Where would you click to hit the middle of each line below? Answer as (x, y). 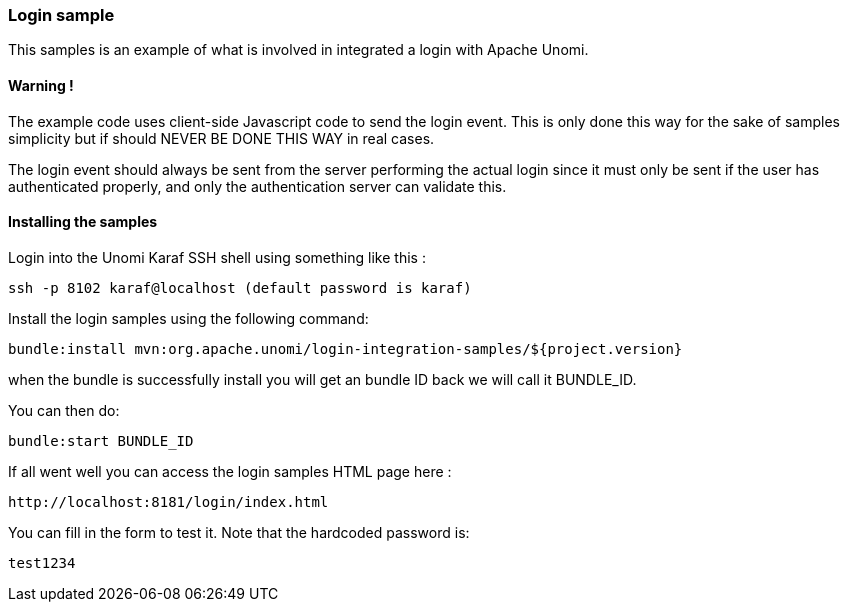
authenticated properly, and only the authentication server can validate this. (257, 186)
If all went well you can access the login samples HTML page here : (230, 471)
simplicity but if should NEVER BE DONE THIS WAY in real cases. (221, 138)
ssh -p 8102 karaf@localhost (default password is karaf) (240, 287)
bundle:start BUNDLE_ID (101, 440)
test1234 (42, 562)
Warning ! (41, 85)
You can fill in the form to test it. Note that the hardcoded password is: (239, 532)
